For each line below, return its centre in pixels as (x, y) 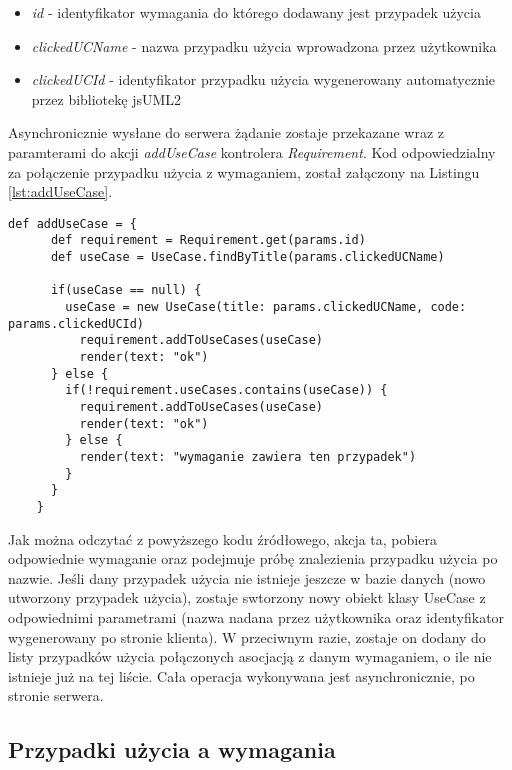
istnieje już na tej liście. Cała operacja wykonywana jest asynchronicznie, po (241, 675)
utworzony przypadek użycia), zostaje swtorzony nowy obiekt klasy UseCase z (247, 597)
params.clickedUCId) (76, 323)
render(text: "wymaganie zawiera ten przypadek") (248, 456)
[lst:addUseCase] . (60, 191)
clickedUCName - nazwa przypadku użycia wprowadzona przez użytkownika (264, 45)
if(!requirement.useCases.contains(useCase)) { (226, 390)
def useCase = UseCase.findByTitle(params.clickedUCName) (247, 257)
